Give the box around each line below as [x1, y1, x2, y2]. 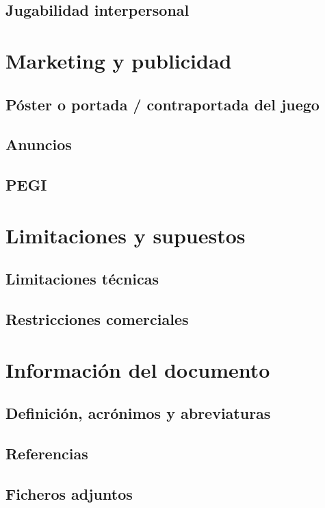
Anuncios [5, 134, 72, 155]
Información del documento [5, 355, 270, 383]
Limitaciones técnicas [5, 268, 159, 289]
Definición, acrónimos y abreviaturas [5, 402, 271, 424]
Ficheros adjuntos [5, 483, 133, 504]
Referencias [5, 442, 88, 463]
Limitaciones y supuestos [5, 221, 246, 249]
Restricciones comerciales [5, 309, 189, 330]
